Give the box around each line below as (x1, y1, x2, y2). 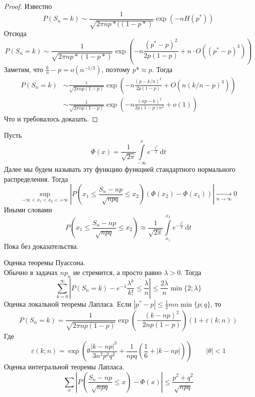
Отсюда (4, 28, 27, 39)
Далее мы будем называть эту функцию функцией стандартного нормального (4, 164, 236, 174)
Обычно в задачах (4, 267, 58, 277)
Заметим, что (4, 64, 43, 74)
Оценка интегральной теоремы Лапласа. (4, 361, 125, 372)
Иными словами (4, 204, 52, 215)
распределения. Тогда (4, 173, 68, 184)
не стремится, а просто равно (73, 267, 162, 277)
